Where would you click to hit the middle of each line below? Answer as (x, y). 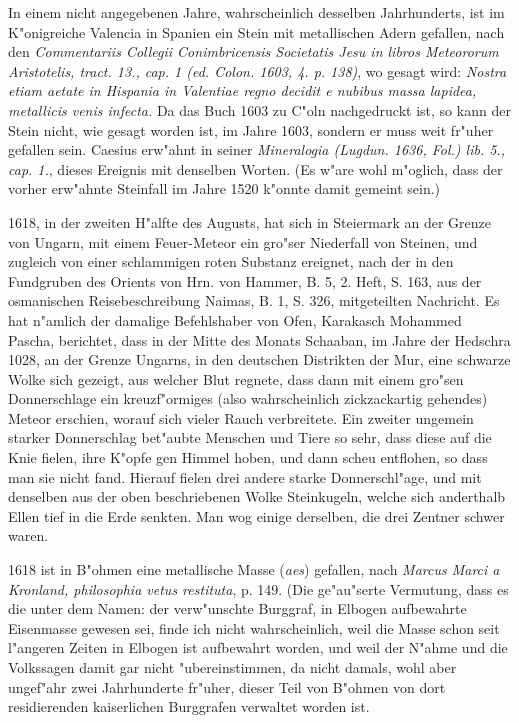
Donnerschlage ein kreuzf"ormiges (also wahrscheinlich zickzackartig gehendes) (248, 398)
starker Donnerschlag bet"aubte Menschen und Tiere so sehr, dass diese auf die (250, 437)
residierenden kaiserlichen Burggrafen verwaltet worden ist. (189, 706)
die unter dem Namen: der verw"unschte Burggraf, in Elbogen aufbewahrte (237, 608)
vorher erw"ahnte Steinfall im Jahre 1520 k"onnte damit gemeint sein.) (224, 188)
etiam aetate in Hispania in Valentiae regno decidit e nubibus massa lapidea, (242, 90)
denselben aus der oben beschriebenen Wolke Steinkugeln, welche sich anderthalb (257, 496)
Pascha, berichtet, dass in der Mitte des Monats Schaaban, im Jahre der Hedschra (259, 339)
